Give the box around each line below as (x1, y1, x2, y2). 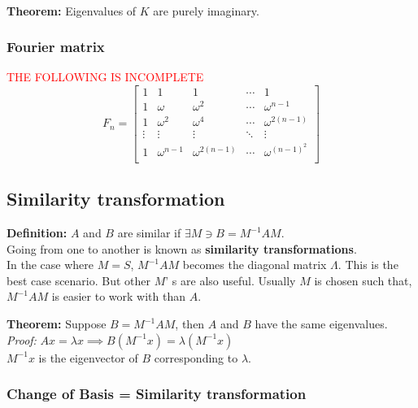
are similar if (117, 224, 181, 241)
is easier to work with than (51, 288, 185, 305)
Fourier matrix (7, 37, 105, 57)
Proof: (7, 331, 37, 348)
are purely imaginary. (153, 2, 259, 19)
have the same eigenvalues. (255, 315, 388, 332)
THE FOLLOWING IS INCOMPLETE (7, 68, 204, 85)
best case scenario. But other (7, 271, 151, 289)
